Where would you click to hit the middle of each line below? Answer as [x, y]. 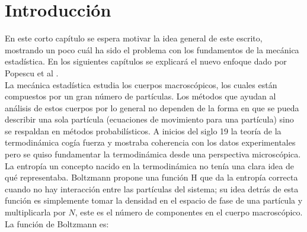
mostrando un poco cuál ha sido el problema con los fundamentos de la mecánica [152, 49]
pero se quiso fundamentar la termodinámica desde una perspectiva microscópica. [153, 154]
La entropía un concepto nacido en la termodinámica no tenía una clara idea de [149, 165]
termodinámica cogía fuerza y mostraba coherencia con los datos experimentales [150, 142]
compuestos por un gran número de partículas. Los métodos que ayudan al [140, 96]
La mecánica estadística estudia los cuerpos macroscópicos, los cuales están [141, 84]
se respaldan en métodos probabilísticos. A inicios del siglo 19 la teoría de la [143, 130]
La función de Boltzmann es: [57, 223]
